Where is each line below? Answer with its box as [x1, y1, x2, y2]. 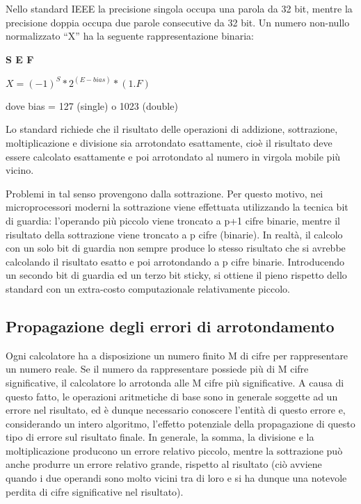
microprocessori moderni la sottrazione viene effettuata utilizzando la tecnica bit [6, 200, 348, 214]
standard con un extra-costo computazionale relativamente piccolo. [6, 281, 290, 295]
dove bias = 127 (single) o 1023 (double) [6, 98, 178, 113]
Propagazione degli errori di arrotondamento [6, 315, 335, 336]
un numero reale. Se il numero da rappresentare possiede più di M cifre [6, 361, 309, 376]
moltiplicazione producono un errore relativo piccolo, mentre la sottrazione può [6, 443, 343, 457]
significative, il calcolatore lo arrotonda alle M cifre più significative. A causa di [6, 375, 344, 389]
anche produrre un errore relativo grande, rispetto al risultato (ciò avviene [6, 457, 322, 471]
